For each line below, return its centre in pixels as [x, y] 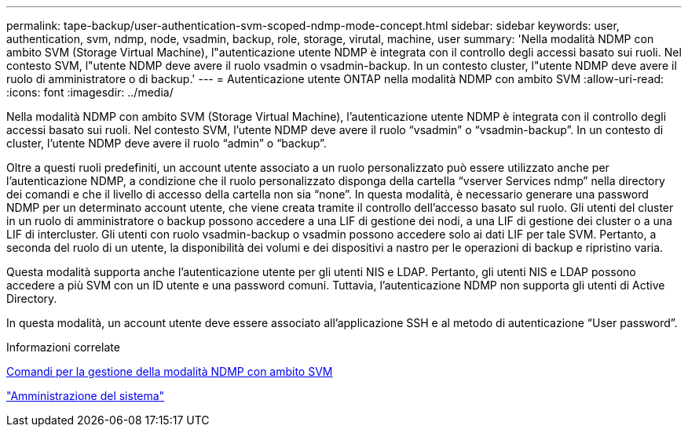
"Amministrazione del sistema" [86, 396]
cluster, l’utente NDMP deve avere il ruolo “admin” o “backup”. [167, 143]
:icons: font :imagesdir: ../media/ [90, 92]
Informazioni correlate [63, 347]
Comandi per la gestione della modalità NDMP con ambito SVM [170, 371]
